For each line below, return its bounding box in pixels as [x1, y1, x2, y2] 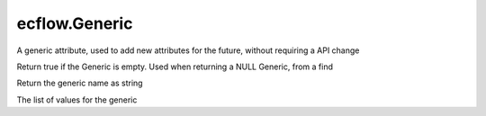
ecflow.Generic [16, 13, 133, 33]
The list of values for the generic [16, 94, 138, 105]
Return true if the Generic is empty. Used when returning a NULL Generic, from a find [16, 61, 333, 72]
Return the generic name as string [16, 77, 143, 89]
